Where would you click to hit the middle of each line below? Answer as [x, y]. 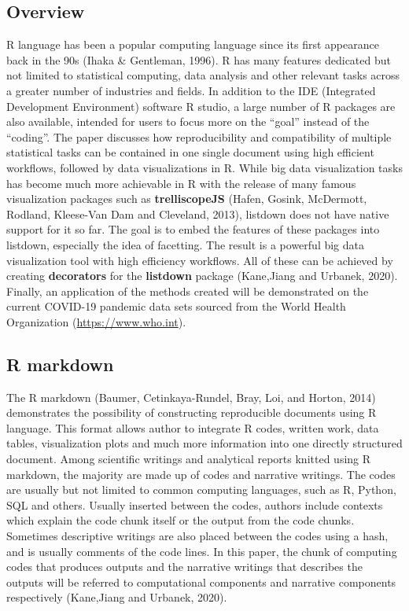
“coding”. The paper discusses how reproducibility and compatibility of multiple [199, 136]
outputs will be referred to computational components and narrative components [201, 582]
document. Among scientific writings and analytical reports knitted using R [189, 459]
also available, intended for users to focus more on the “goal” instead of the [188, 121]
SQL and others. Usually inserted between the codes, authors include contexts [195, 504]
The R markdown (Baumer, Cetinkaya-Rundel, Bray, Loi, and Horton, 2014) [191, 397]
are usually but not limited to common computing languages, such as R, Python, [201, 490]
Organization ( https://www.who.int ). [96, 321]
